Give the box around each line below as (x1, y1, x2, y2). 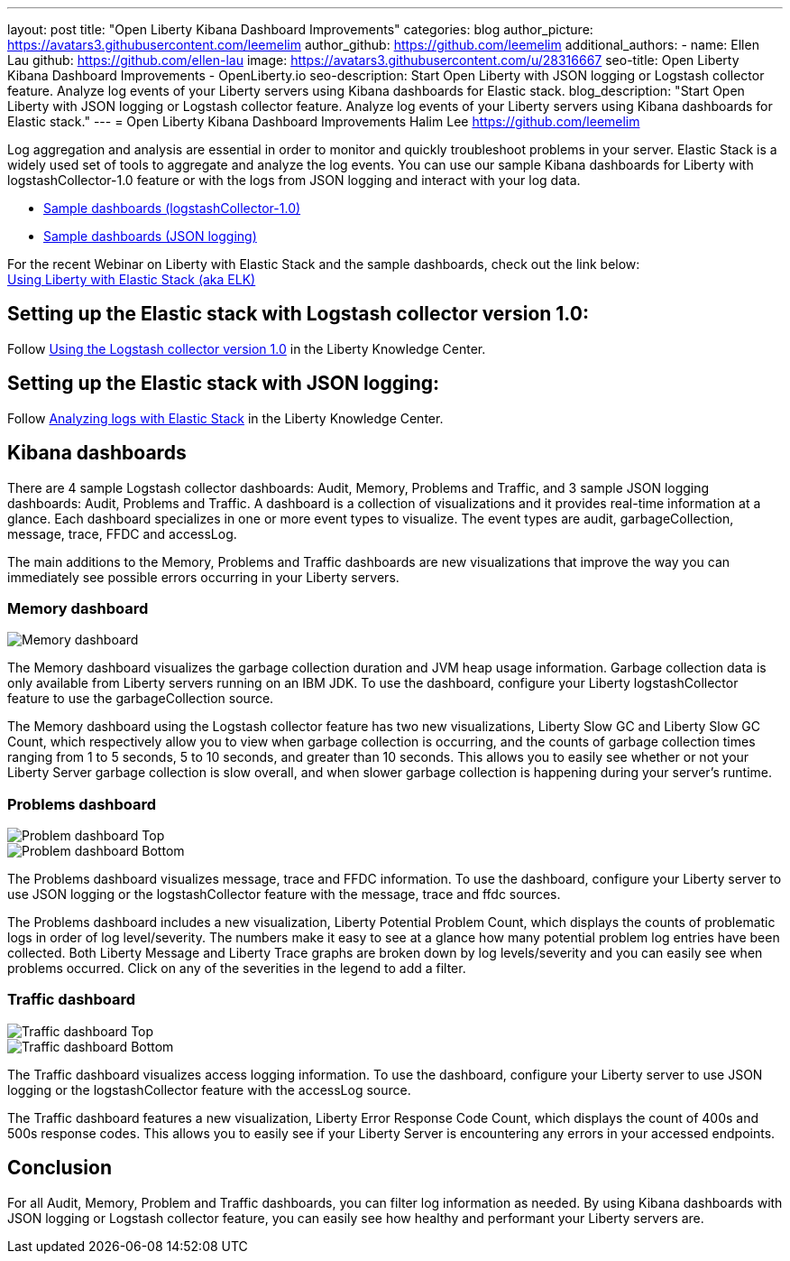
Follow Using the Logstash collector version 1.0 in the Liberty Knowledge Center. (7, 340, 486, 357)
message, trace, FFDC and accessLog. (7, 525, 237, 542)
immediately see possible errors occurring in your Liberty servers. (7, 569, 400, 585)
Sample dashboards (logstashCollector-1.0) (43, 200, 301, 216)
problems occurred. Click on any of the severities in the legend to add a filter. (7, 960, 466, 977)
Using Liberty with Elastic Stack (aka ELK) (7, 272, 256, 287)
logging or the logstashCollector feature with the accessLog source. (7, 1081, 411, 1098)
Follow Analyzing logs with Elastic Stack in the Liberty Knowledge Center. (7, 410, 444, 426)
